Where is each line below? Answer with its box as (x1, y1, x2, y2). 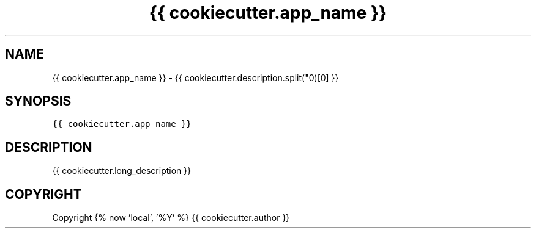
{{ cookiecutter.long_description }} (52, 165, 192, 176)
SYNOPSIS (5, 93, 72, 109)
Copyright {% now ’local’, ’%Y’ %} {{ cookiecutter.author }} (52, 212, 290, 223)
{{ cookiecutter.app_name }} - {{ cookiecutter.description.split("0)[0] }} (52, 72, 339, 83)
